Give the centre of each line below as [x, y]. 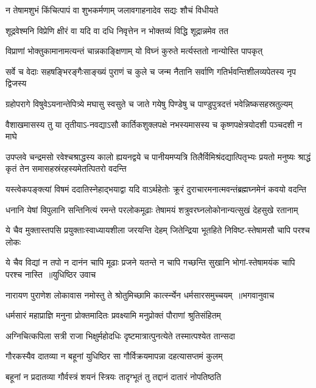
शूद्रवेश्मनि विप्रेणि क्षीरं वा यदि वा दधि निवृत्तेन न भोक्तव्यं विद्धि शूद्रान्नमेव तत [117, 30]
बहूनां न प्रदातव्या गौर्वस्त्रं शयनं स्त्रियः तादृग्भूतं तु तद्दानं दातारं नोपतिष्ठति [114, 376]
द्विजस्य [16, 83]
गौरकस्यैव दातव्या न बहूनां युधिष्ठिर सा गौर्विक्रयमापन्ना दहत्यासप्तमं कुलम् [114, 356]
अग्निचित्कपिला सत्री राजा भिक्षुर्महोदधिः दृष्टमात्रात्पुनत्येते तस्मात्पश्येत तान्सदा [120, 335]
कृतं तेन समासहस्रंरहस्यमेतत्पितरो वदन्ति [66, 168]
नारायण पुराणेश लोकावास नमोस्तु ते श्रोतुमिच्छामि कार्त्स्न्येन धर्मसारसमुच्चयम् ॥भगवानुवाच [140, 295]
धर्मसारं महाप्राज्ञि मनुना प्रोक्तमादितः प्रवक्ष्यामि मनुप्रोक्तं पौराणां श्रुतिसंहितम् [113, 315]
